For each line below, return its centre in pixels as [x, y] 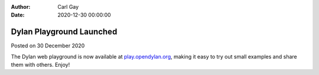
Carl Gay [68, 7]
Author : [21, 7]
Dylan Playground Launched [64, 32]
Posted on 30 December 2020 [48, 46]
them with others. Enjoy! [40, 65]
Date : [18, 15]
